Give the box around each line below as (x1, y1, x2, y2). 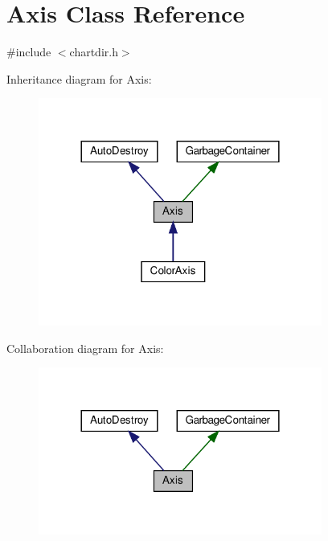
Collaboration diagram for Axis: (6, 339, 164, 356)
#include (6, 43, 51, 60)
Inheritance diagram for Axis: (6, 70, 152, 87)
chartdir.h (69, 43, 118, 60)
